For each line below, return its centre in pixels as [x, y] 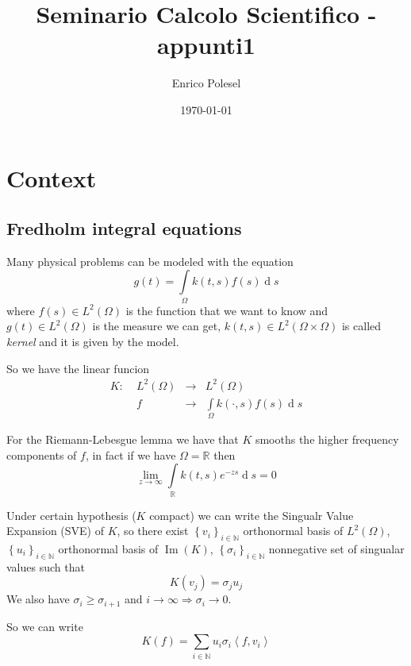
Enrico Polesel [206, 83]
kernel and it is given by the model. [93, 341]
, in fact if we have [131, 454]
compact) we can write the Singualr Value [252, 515]
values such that [46, 566]
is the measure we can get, [157, 326]
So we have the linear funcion [78, 368]
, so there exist [153, 531]
